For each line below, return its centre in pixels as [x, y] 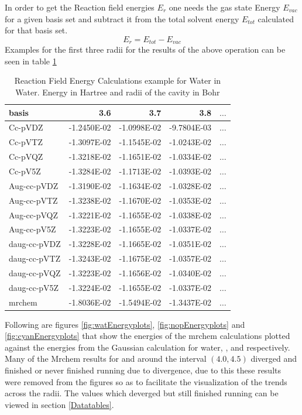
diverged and [274, 359]
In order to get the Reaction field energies [80, 7]
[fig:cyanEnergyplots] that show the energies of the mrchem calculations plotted [147, 336]
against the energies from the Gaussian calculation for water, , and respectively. [147, 347]
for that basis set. [36, 30]
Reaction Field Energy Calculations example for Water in [118, 80]
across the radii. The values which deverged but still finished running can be [142, 393]
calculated [276, 18]
